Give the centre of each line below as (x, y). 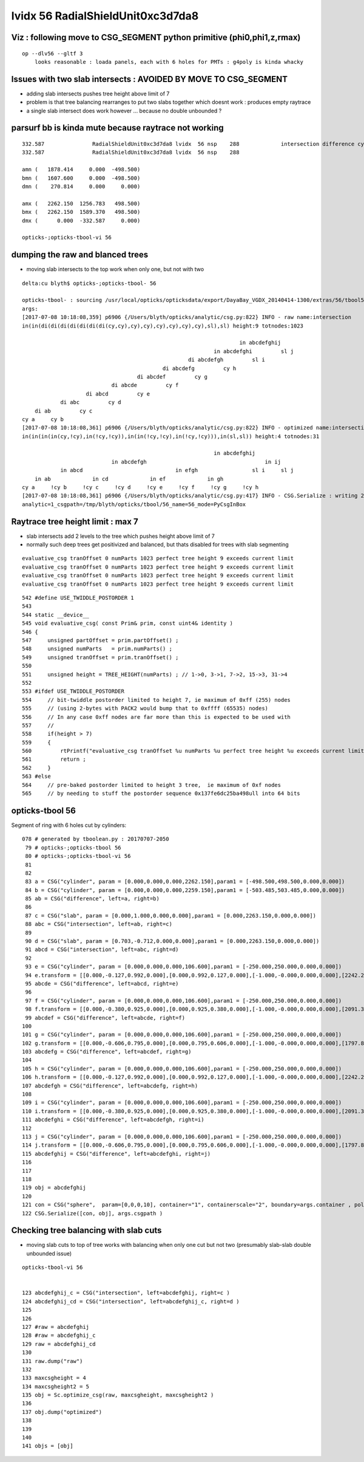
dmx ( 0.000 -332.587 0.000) (81, 221)
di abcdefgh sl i (227, 360)
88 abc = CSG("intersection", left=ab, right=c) (99, 924)
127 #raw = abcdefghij (56, 1327)
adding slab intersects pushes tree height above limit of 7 (98, 94)
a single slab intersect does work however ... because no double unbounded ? (124, 111)
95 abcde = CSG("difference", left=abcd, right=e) (102, 983)
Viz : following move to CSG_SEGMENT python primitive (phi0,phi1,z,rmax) (156, 37)
